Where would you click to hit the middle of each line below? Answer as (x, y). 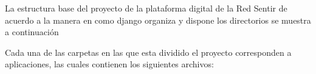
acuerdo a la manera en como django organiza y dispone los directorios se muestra (158, 20)
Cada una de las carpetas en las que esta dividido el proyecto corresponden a (148, 52)
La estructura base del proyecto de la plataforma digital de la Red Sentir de (146, 8)
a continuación (32, 32)
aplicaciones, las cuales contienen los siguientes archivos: (109, 64)
